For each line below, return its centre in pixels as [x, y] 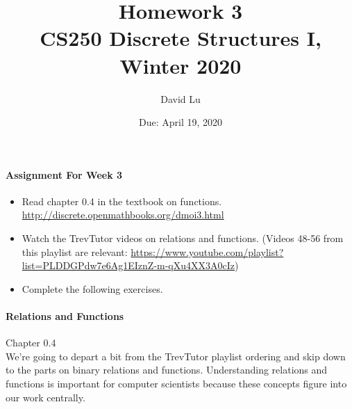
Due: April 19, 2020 [181, 122]
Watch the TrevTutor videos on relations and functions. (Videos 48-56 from [183, 238]
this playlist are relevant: [75, 251]
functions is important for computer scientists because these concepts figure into [176, 384]
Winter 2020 [181, 65]
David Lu [181, 98]
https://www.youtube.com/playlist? [207, 251]
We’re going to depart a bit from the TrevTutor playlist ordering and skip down [176, 356]
